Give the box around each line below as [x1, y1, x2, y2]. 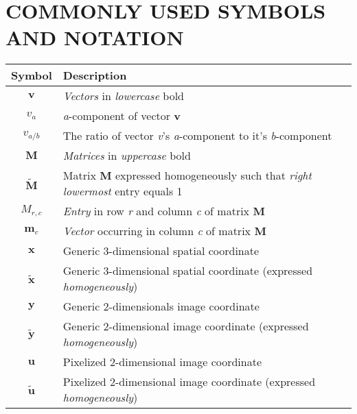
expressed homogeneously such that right [115, 167, 312, 184]
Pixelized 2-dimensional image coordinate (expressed [62, 374, 316, 390]
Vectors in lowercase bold [62, 88, 185, 104]
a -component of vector [62, 108, 171, 124]
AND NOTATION [5, 23, 184, 51]
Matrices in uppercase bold [62, 147, 191, 164]
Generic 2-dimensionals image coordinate [62, 298, 260, 315]
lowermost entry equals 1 [62, 183, 183, 199]
